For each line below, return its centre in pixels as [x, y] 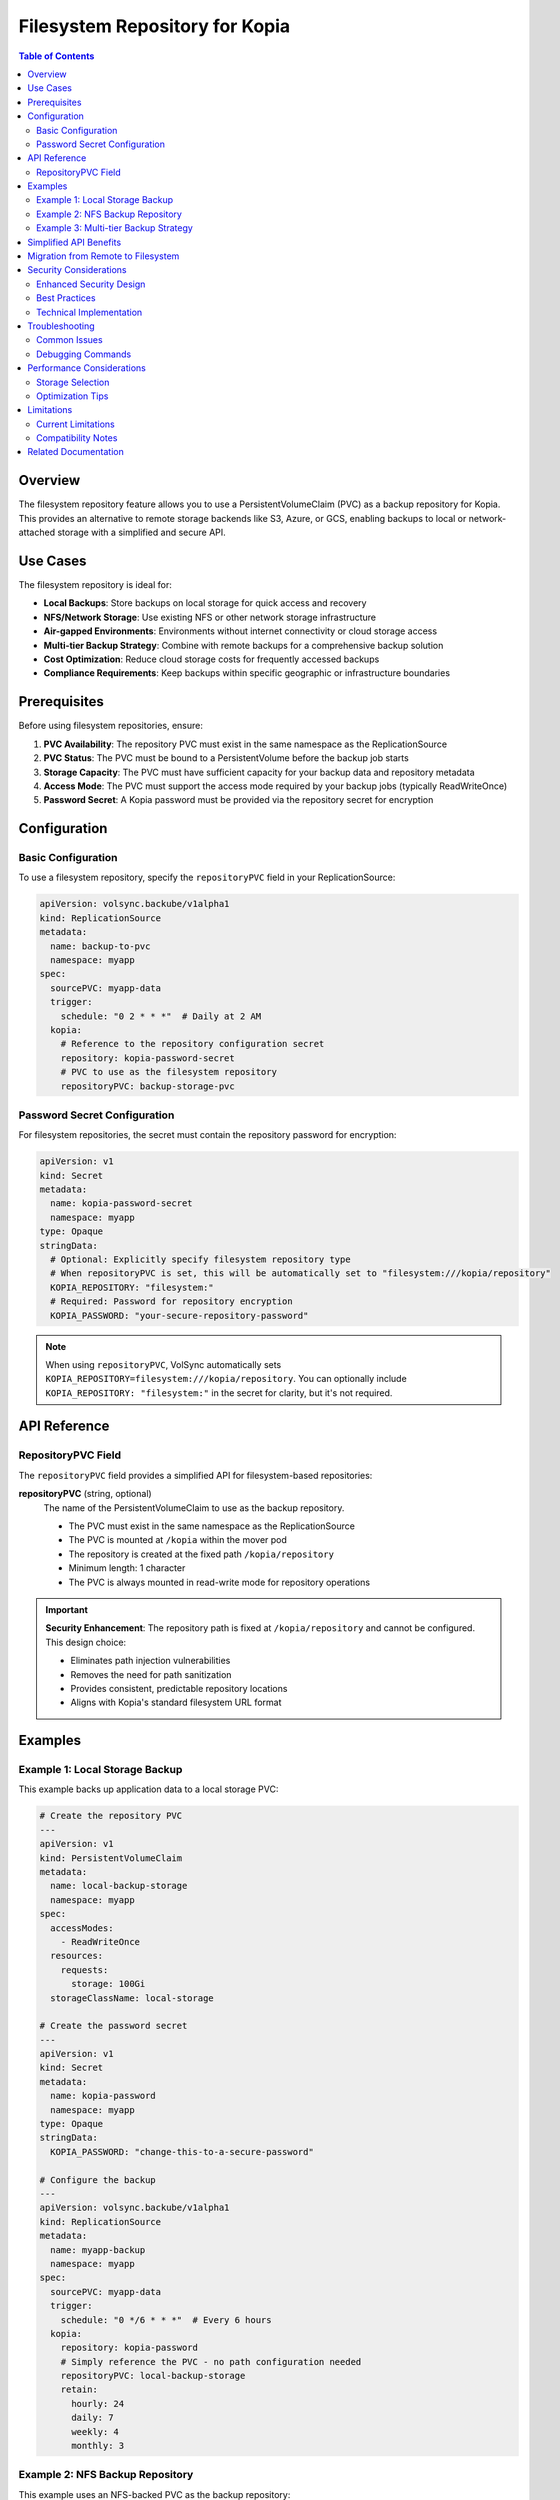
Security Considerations [77, 270]
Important [67, 1609]
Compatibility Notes [77, 438]
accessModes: [82, 1928]
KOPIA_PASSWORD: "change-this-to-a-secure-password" [182, 2151]
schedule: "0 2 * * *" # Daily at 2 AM [161, 1016]
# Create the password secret [113, 2026]
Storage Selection [73, 382]
